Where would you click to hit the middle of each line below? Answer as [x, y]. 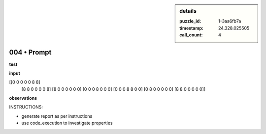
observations [23, 98]
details [188, 11]
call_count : [191, 35]
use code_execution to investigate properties [67, 123]
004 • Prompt [30, 52]
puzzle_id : [190, 21]
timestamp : [192, 28]
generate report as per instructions [57, 116]
